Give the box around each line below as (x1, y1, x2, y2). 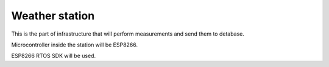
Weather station (11, 9, 95, 22)
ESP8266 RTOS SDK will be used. (11, 52, 96, 60)
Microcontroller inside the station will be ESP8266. (11, 41, 138, 48)
